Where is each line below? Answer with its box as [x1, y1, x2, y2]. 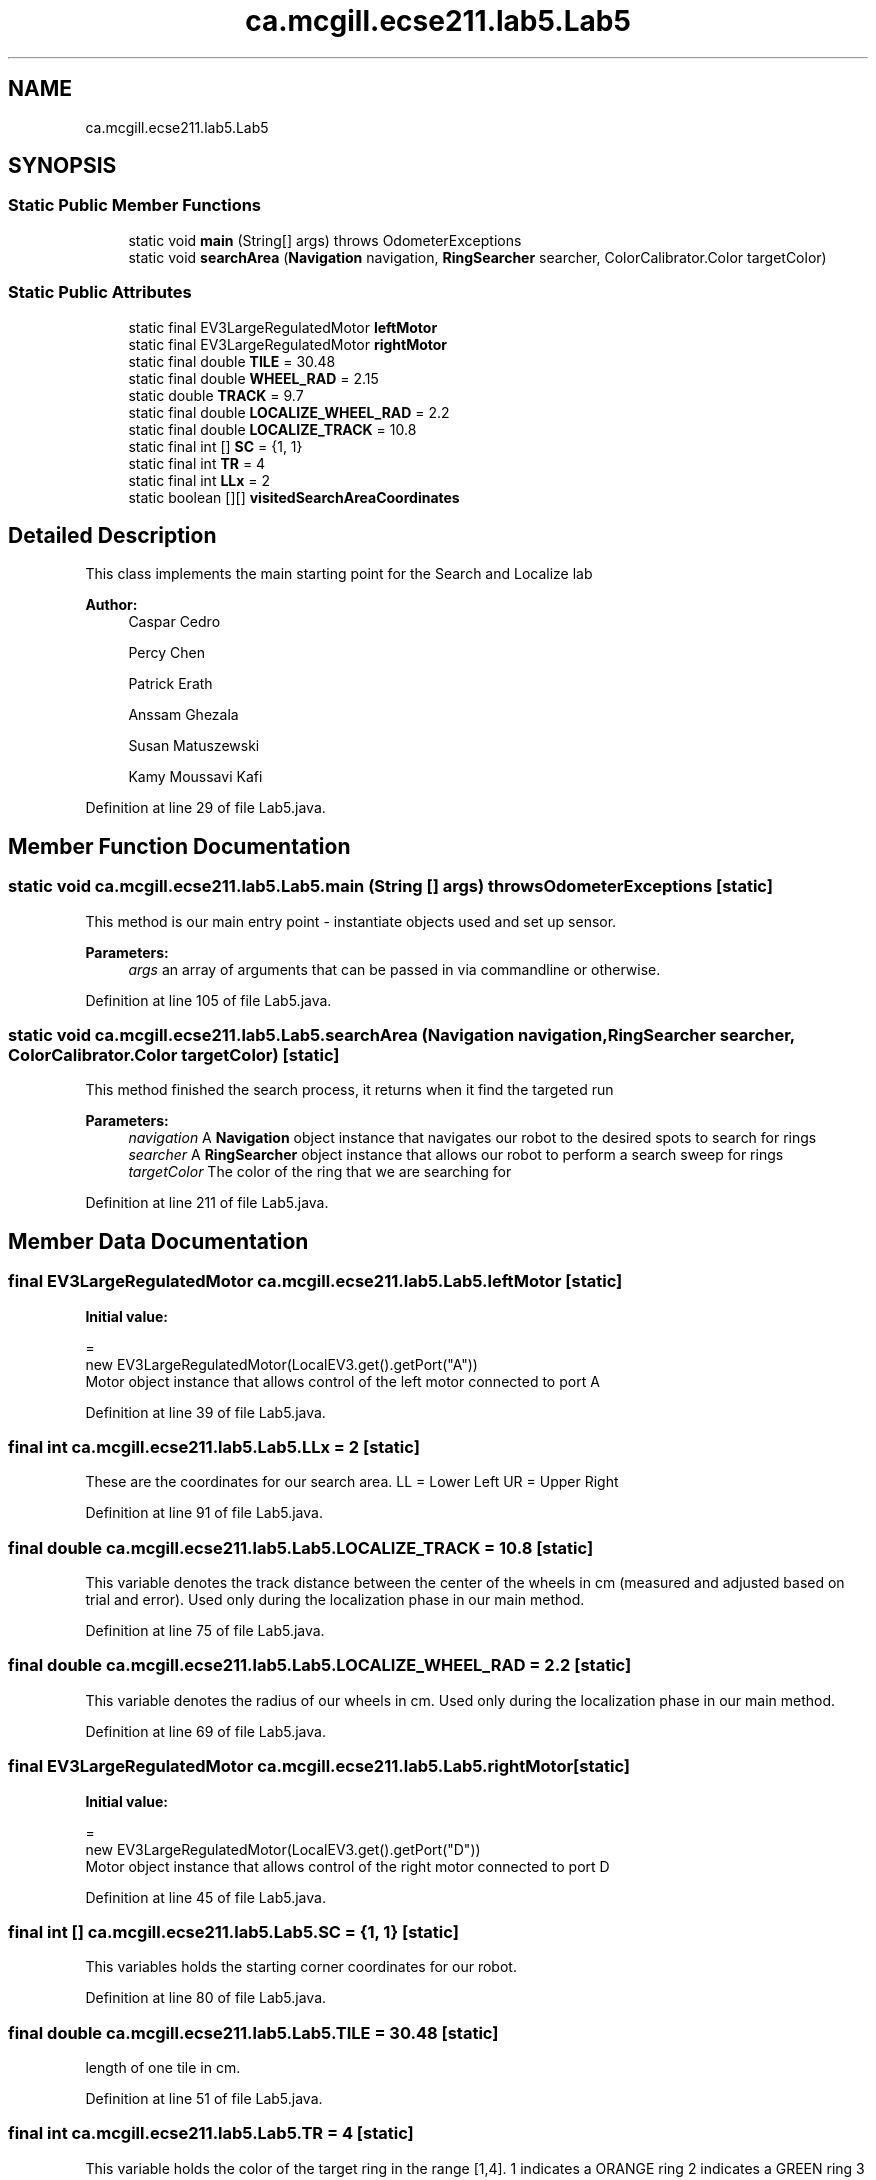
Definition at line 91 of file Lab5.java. [85, 1504, 323, 1522]
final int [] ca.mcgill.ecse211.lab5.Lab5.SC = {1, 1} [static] [8, 1921, 459, 1942]
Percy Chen [128, 644, 205, 662]
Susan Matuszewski [128, 737, 260, 755]
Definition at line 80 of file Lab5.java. [85, 1989, 327, 2007]
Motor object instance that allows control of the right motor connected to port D [85, 1857, 610, 1875]
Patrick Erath [128, 675, 213, 693]
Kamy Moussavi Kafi [128, 768, 263, 786]
